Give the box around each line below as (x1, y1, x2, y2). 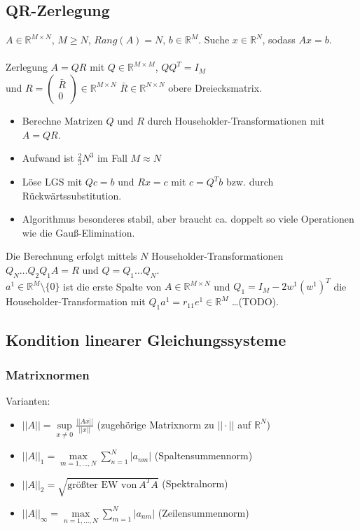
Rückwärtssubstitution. (22, 188, 122, 202)
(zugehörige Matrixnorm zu (97, 417, 214, 431)
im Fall (97, 151, 127, 165)
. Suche (198, 32, 230, 47)
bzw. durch (226, 174, 274, 188)
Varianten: (6, 393, 50, 408)
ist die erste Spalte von (63, 279, 162, 293)
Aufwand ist (22, 151, 74, 165)
